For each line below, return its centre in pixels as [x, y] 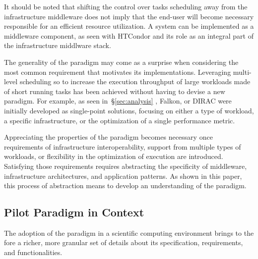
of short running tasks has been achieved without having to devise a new [115, 91]
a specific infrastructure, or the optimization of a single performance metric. [120, 120]
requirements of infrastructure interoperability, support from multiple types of [123, 146]
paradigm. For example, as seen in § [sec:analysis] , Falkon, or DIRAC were [118, 101]
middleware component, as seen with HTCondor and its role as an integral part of [129, 35]
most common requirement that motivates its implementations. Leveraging [118, 72]
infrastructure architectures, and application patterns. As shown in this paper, [123, 176]
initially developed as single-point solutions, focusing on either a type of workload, [129, 110]
